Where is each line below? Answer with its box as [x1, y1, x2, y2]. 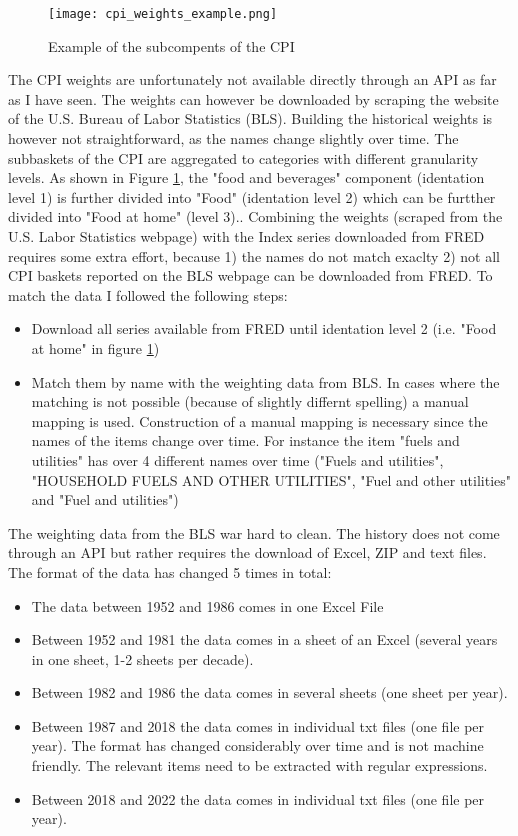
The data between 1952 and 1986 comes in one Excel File [31, 595, 384, 616]
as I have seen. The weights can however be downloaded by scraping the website [8, 88, 499, 109]
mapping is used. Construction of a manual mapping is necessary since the [31, 410, 488, 431]
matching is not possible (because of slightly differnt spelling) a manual [31, 391, 469, 412]
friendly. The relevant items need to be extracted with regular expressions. [31, 755, 488, 776]
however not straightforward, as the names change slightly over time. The [8, 128, 459, 149]
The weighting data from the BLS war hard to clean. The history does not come [8, 522, 500, 543]
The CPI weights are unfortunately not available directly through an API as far [8, 69, 497, 90]
